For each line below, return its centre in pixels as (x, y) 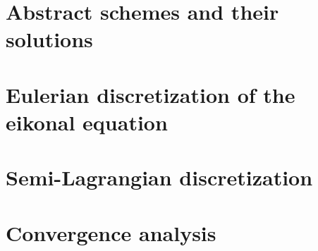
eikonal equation (87, 122)
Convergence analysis (111, 232)
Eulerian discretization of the (151, 94)
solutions (49, 39)
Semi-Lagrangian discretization (159, 177)
